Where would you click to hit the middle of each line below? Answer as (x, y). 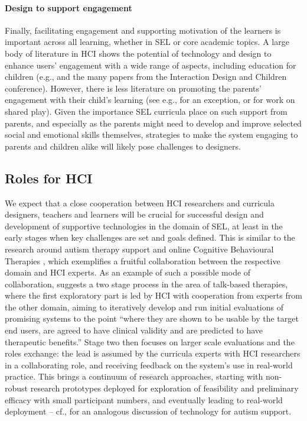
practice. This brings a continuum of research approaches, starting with (134, 376)
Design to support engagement (68, 7)
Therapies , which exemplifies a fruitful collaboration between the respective (143, 260)
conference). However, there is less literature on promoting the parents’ (133, 88)
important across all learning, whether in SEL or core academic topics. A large (147, 42)
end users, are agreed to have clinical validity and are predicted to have (134, 330)
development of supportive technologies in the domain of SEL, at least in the (144, 226)
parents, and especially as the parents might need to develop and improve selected (153, 123)
